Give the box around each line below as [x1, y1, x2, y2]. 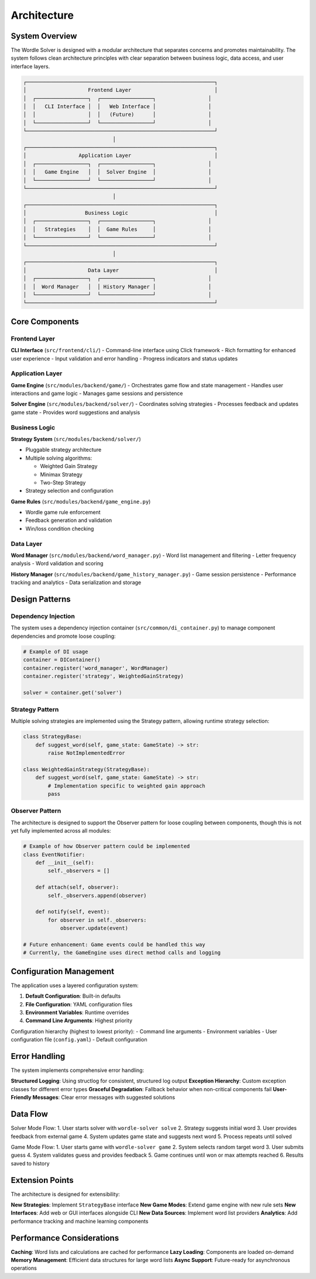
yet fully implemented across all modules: [11, 827, 111, 834]
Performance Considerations [11, 1233, 119, 1243]
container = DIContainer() [23, 656, 101, 663]
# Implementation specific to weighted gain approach [47, 782, 205, 789]
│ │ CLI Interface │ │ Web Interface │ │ [23, 103, 212, 109]
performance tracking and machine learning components [11, 1218, 149, 1225]
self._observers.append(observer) [47, 892, 147, 899]
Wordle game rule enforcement [25, 509, 101, 516]
